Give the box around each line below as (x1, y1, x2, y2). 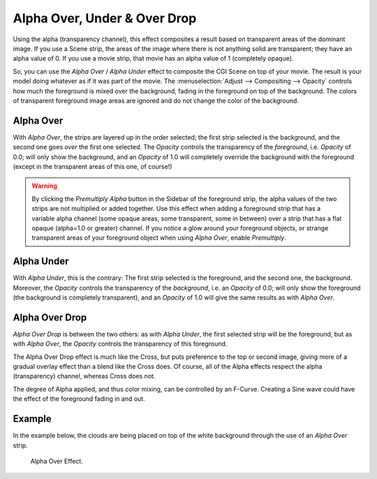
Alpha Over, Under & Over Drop (13, 10, 197, 26)
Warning (31, 182, 57, 190)
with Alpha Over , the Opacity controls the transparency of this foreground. (13, 339, 228, 348)
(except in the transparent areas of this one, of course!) (13, 162, 172, 170)
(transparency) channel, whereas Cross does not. (13, 372, 156, 381)
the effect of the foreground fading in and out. (13, 395, 146, 403)
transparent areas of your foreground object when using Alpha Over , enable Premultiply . (31, 234, 286, 242)
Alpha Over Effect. (30, 457, 83, 465)
